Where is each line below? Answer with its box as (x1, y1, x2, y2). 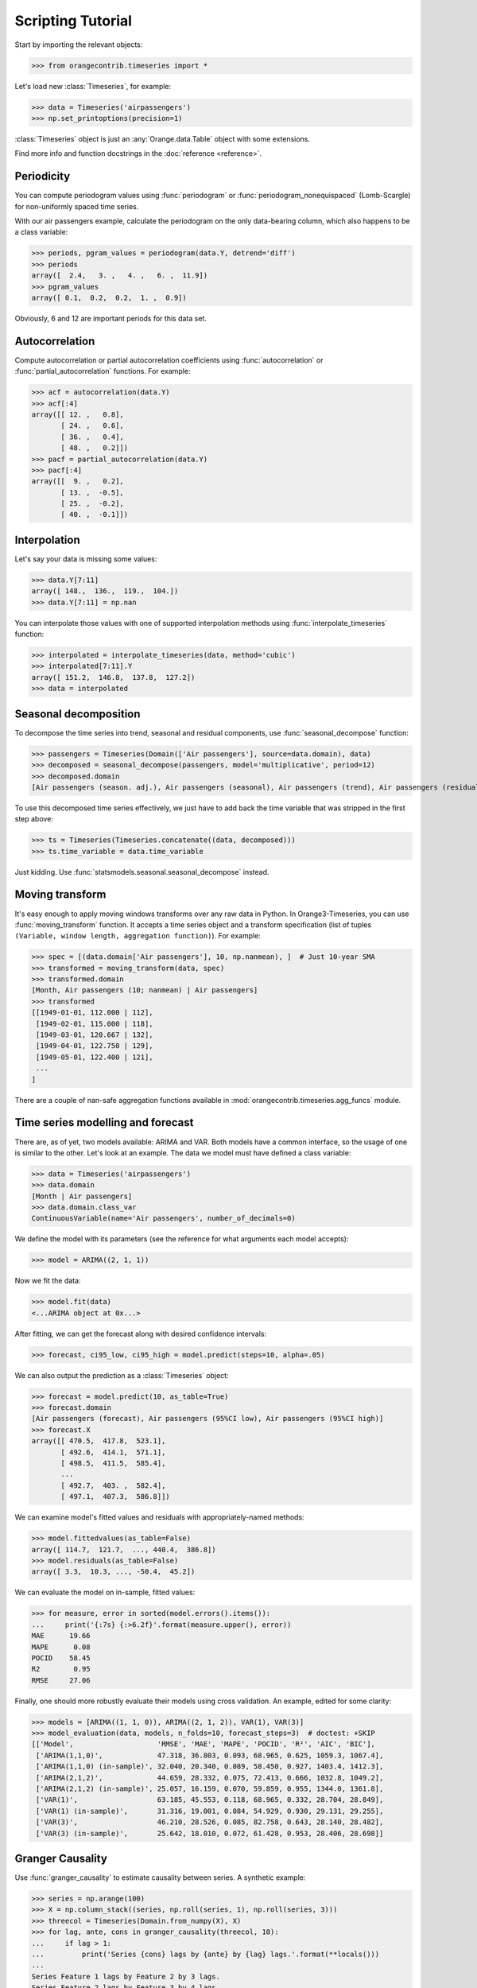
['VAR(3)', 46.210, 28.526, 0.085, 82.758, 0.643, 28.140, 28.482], (36, 1818, 384, 1827)
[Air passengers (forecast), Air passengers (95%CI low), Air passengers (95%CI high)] (31, 1414, 384, 1423)
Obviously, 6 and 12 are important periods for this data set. (14, 313, 207, 323)
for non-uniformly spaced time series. (14, 201, 139, 211)
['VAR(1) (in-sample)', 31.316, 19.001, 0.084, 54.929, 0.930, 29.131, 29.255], (36, 1806, 384, 1815)
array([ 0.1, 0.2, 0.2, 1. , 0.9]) (31, 293, 187, 302)
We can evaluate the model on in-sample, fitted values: (14, 1587, 196, 1598)
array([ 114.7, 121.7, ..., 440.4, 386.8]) (31, 1545, 216, 1554)
